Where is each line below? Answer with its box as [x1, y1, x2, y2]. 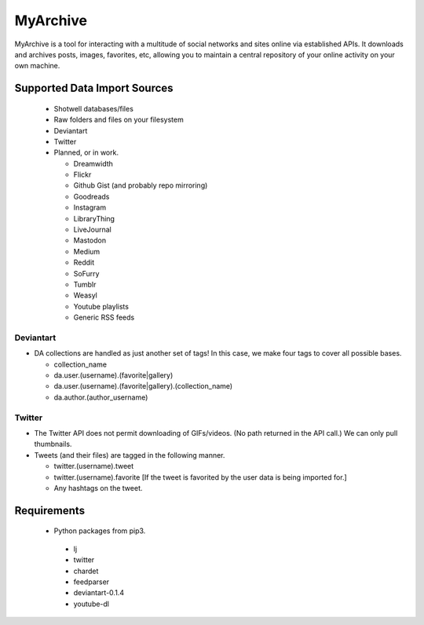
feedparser [73, 577, 110, 587]
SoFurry [73, 269, 100, 278]
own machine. [14, 61, 60, 71]
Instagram [73, 203, 106, 212]
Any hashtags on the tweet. [53, 483, 143, 492]
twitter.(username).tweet [53, 462, 134, 471]
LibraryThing [73, 214, 115, 223]
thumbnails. [34, 440, 72, 449]
